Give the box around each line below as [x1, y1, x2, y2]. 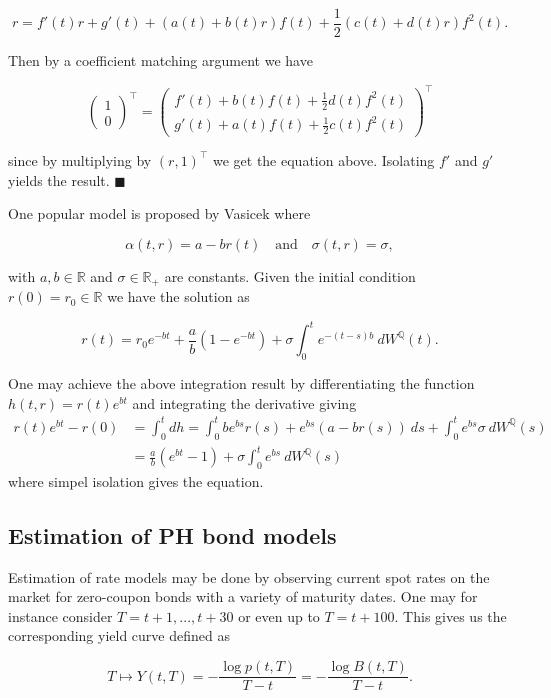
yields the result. [8, 169, 110, 190]
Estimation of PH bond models [8, 519, 337, 550]
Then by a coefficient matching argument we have [8, 50, 313, 71]
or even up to [238, 605, 320, 626]
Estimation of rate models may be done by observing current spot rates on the [8, 566, 490, 587]
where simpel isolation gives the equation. [8, 470, 264, 491]
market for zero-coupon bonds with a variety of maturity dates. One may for [8, 586, 478, 607]
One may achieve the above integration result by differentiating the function [8, 373, 475, 394]
